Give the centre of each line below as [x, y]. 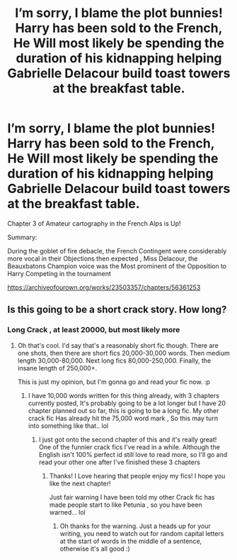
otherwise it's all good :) [95, 549]
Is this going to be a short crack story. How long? [117, 310]
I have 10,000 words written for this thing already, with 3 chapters [123, 395]
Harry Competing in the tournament [59, 273]
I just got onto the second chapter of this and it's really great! [128, 439]
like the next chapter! [80, 483]
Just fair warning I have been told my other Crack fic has [132, 497]
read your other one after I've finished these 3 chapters [119, 462]
